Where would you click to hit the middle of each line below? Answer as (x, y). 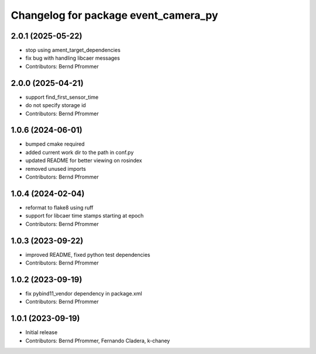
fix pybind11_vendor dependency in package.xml (84, 293)
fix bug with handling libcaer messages (73, 58)
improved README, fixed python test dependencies (88, 255)
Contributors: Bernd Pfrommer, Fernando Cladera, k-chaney (98, 341)
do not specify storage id (56, 105)
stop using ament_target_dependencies (73, 50)
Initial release (42, 332)
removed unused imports (56, 169)
